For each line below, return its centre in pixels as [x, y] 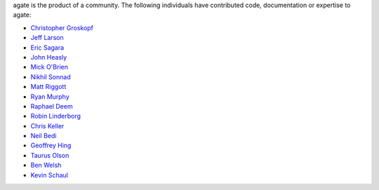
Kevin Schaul [49, 175]
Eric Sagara [47, 47]
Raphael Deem [52, 106]
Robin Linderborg [55, 116]
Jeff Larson [47, 38]
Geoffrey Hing [51, 145]
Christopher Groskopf [62, 27]
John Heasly [49, 57]
